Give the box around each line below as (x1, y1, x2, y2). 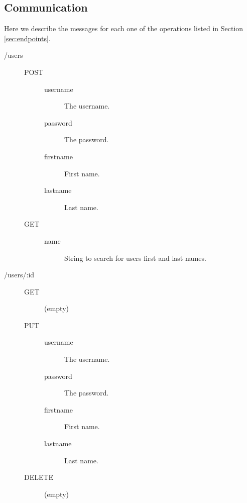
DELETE (24, 472, 54, 482)
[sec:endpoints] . (4, 33, 51, 43)
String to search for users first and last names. (64, 252, 206, 263)
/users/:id (4, 269, 35, 280)
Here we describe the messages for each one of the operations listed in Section (4, 23, 243, 34)
